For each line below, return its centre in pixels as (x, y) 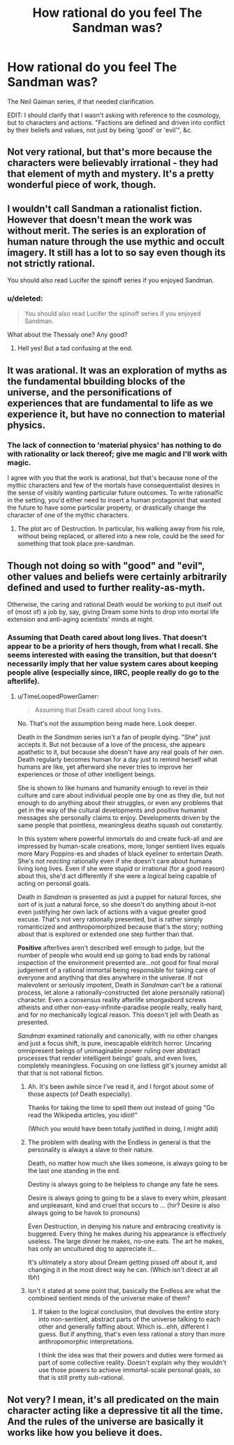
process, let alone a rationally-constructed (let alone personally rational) (121, 992)
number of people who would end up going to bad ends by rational (114, 955)
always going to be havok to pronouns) (84, 1213)
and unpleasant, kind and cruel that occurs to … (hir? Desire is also (124, 1205)
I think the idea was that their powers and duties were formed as (131, 1355)
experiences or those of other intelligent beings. (86, 774)
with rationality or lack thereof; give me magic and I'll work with (117, 453)
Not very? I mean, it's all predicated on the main (113, 1399)
